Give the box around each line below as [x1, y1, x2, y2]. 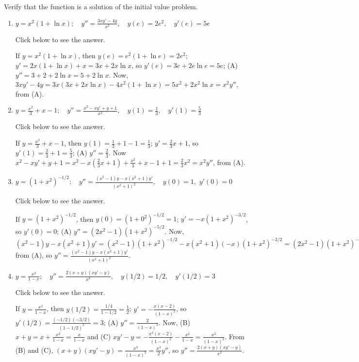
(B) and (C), [15, 345, 53, 355]
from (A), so [15, 250, 52, 260]
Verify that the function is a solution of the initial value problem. [4, 1, 198, 11]
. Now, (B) [158, 317, 190, 327]
